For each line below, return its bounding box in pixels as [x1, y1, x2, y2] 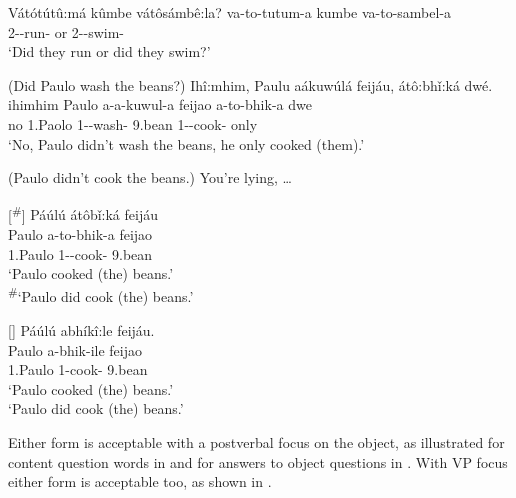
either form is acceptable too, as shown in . [8, 471, 272, 492]
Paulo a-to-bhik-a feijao [8, 224, 153, 244]
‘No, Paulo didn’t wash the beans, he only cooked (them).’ [8, 133, 365, 154]
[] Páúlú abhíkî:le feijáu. [8, 320, 155, 341]
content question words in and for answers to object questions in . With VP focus [8, 451, 508, 472]
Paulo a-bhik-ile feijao [8, 339, 142, 360]
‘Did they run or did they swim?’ [8, 41, 211, 62]
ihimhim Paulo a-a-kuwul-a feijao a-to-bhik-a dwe [8, 94, 312, 115]
